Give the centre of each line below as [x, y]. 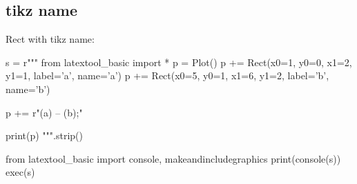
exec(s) [20, 172]
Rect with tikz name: [50, 39]
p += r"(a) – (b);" [44, 112]
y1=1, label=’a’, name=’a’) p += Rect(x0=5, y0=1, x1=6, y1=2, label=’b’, [167, 75]
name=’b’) [28, 89]
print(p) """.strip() [44, 135]
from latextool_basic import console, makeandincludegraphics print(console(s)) [173, 158]
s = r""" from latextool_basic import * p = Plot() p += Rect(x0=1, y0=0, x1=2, [179, 62]
